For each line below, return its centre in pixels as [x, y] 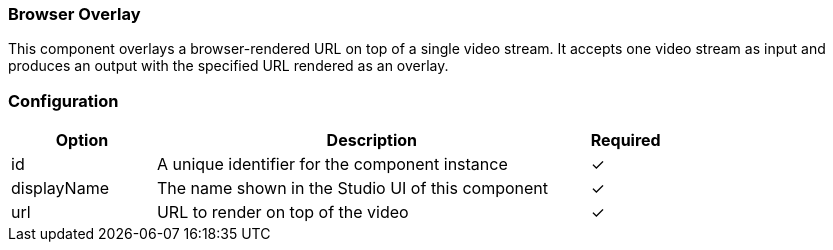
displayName [60, 188]
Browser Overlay [74, 14]
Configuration [63, 100]
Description [372, 140]
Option [82, 140]
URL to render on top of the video [282, 212]
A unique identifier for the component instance [332, 164]
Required [625, 140]
